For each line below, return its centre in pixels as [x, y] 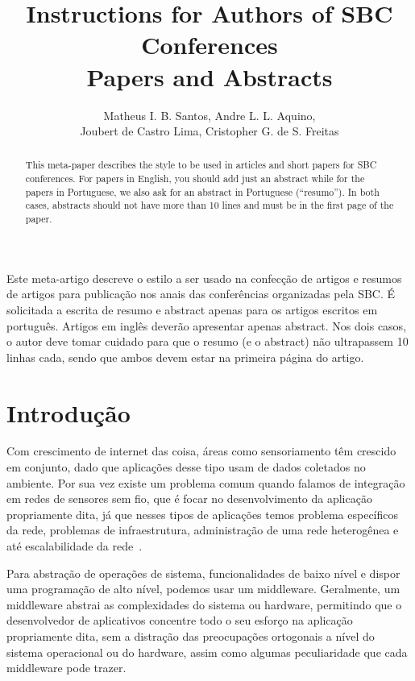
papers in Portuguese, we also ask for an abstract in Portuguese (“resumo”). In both [202, 191]
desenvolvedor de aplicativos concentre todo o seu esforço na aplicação [180, 620]
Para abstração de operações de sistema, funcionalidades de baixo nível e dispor [203, 573]
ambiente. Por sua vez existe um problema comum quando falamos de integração [206, 482]
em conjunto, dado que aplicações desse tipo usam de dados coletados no [186, 467]
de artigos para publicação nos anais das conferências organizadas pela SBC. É [201, 294]
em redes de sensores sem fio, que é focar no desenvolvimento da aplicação [189, 498]
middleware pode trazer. [66, 668]
